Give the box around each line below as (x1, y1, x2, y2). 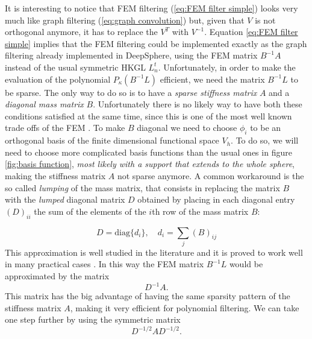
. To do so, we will (231, 134, 299, 147)
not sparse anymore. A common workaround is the (117, 169, 304, 182)
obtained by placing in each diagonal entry (137, 193, 295, 206)
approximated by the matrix (5, 270, 110, 282)
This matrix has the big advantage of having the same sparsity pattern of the (5, 290, 290, 302)
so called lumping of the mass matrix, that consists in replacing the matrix (5, 181, 280, 194)
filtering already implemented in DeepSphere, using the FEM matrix (5, 49, 258, 62)
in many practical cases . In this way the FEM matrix (5, 258, 204, 270)
